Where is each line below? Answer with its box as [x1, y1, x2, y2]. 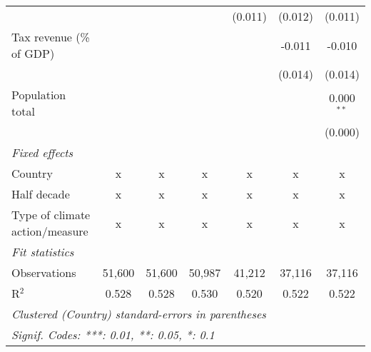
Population [11, 86, 66, 103]
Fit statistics [11, 243, 74, 260]
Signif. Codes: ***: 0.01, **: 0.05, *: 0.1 [11, 326, 215, 343]
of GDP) [11, 45, 55, 61]
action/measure [11, 223, 88, 239]
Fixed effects [11, 144, 73, 161]
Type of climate [11, 206, 91, 223]
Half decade [11, 186, 70, 202]
